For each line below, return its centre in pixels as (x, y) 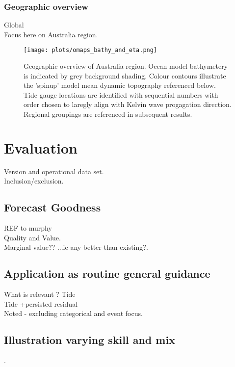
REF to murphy (28, 228)
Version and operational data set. (54, 171)
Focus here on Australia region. (51, 34)
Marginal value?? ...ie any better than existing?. (76, 247)
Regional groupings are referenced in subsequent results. (108, 114)
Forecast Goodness (52, 207)
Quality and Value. (32, 237)
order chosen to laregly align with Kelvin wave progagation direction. (128, 104)
